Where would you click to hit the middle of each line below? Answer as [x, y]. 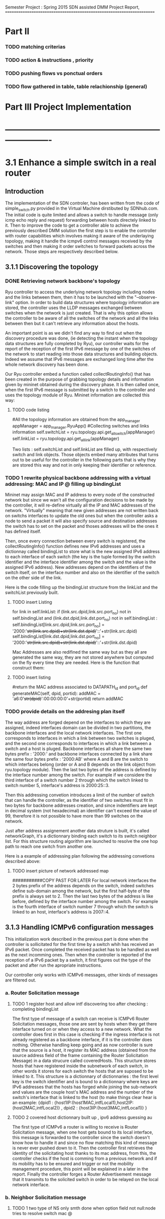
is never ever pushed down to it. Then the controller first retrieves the [82, 1148]
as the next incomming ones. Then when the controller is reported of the [79, 955]
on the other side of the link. [34, 578]
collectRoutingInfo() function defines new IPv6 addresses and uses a [75, 546]
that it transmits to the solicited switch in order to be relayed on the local [85, 1179]
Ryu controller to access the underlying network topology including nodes [80, 292]
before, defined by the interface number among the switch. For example [85, 901]
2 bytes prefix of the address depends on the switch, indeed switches [83, 885]
